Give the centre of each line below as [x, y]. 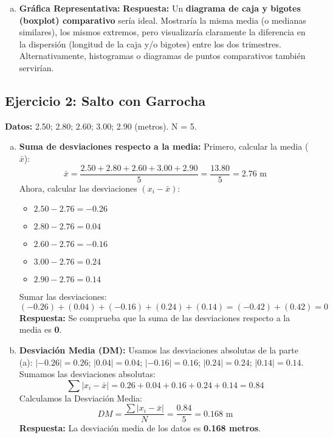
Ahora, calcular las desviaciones [78, 188]
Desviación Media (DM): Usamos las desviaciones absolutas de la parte [159, 349]
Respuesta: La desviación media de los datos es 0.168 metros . [140, 428]
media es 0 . [40, 329]
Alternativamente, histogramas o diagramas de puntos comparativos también [162, 56]
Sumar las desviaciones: [63, 297]
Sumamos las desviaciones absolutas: [87, 374]
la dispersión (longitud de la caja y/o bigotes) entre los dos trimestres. [150, 43]
